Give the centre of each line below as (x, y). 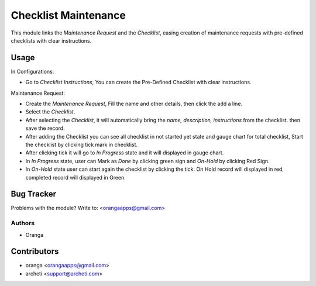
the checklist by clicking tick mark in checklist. (81, 144)
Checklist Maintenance (68, 15)
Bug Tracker (34, 194)
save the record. (45, 128)
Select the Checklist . (50, 112)
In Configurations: (32, 71)
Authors (23, 223)
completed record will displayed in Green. (75, 177)
